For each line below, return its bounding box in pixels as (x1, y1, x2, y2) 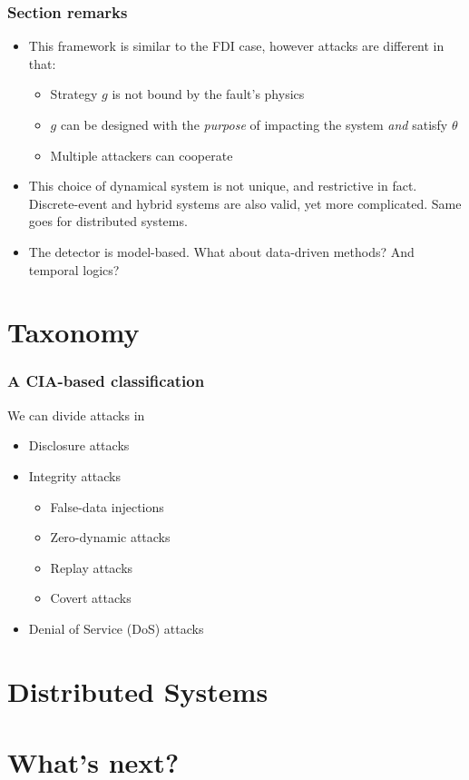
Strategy (50, 84, 98, 104)
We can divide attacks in (7, 405, 145, 424)
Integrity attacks (28, 466, 122, 485)
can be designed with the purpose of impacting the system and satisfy (60, 115, 448, 133)
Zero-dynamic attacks (50, 528, 171, 547)
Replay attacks (50, 558, 133, 577)
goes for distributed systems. (28, 212, 188, 231)
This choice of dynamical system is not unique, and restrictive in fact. (28, 176, 417, 195)
